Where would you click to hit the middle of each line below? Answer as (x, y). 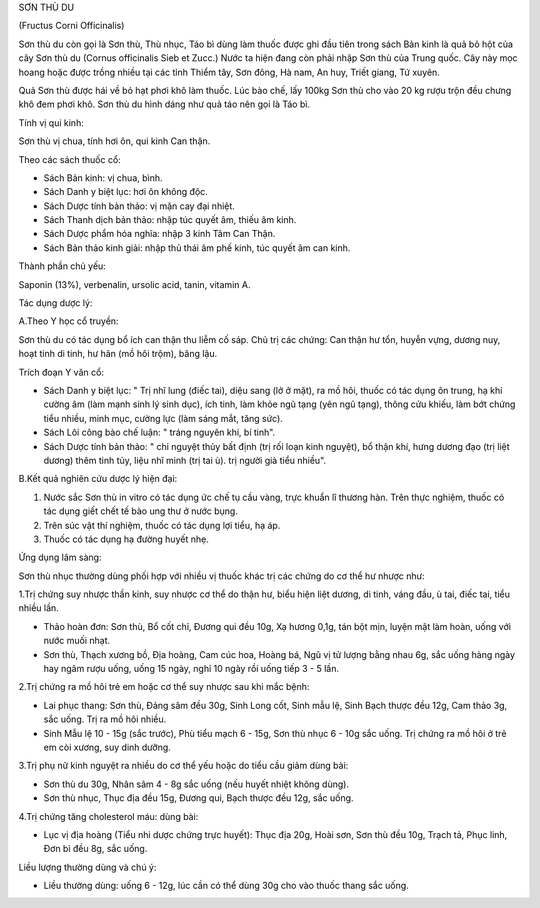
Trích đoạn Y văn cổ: (61, 372)
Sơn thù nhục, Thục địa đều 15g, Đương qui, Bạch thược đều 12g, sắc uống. (198, 798)
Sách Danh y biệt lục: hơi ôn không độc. (126, 192)
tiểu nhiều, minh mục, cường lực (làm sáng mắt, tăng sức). (163, 418)
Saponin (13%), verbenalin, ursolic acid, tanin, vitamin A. (134, 284)
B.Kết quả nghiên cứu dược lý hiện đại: (98, 479)
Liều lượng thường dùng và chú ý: (87, 867)
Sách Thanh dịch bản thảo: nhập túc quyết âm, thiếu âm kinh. (170, 220)
